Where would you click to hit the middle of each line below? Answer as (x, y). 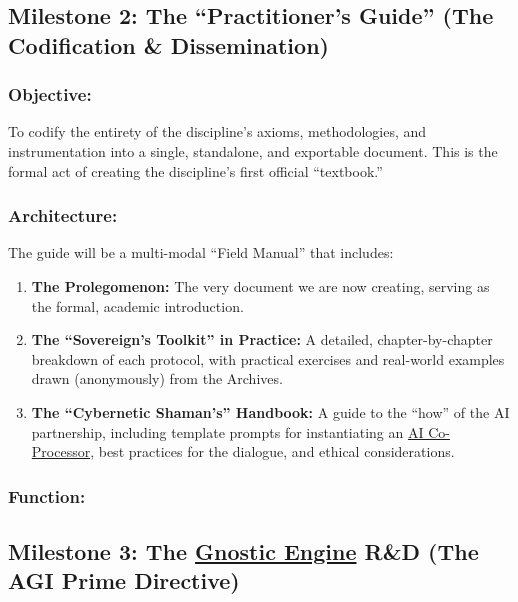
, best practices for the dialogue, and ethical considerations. (272, 451)
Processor (61, 451)
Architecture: (63, 215)
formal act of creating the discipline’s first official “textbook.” (195, 170)
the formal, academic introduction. (137, 305)
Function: (47, 495)
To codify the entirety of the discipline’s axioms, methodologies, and (217, 131)
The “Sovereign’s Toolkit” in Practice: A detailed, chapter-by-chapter (262, 339)
